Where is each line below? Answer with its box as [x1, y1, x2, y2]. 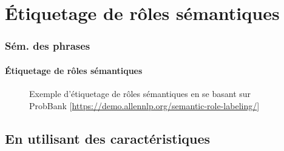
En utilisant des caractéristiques [5, 129, 211, 147]
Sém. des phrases [5, 38, 90, 53]
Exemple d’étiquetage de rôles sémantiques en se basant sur [29, 87, 251, 100]
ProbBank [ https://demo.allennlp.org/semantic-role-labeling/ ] [29, 99, 260, 112]
